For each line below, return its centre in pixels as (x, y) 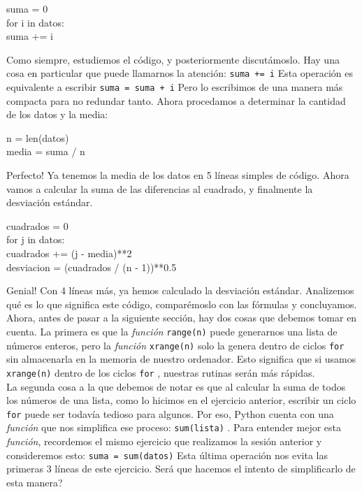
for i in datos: (35, 22)
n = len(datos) (38, 137)
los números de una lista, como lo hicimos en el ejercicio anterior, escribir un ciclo (181, 400)
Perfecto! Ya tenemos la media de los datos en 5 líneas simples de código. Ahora (178, 175)
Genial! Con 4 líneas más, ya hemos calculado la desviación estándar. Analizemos (180, 290)
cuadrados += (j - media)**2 (69, 253)
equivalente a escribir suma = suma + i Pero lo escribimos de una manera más (175, 87)
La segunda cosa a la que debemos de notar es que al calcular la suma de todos (176, 386)
